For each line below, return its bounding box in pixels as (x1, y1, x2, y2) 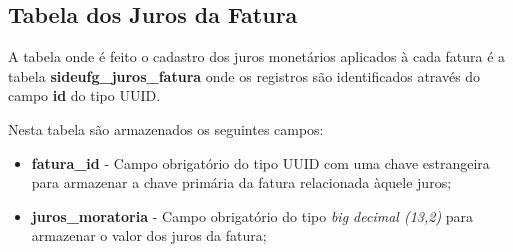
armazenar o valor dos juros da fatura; (31, 225, 267, 246)
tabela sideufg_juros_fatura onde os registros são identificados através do (8, 65, 481, 86)
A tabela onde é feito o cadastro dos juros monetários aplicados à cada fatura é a (8, 46, 506, 67)
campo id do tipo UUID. (8, 85, 161, 106)
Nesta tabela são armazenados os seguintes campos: (8, 118, 324, 139)
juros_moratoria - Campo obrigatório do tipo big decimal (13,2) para (31, 205, 474, 226)
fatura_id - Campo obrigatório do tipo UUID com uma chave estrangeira (31, 152, 490, 173)
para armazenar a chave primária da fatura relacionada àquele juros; (31, 172, 452, 193)
